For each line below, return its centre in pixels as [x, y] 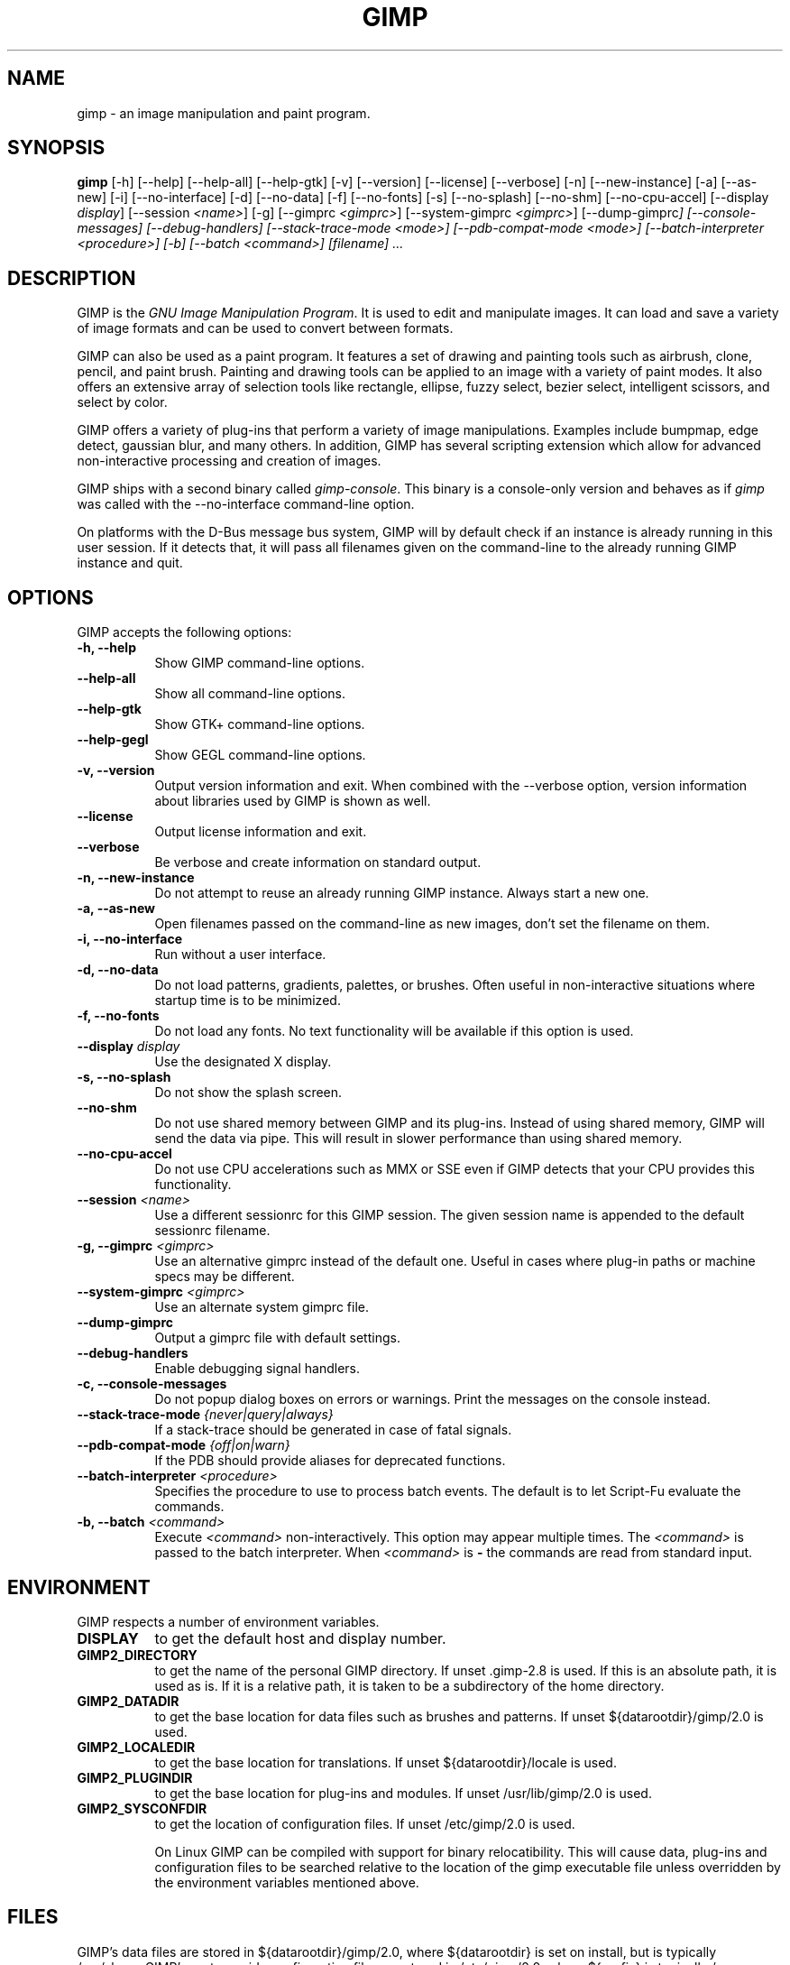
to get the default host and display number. [300, 1638]
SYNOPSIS [56, 148]
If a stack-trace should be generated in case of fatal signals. [333, 1430]
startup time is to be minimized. [248, 1001]
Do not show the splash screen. [248, 1093]
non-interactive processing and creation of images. [229, 461]
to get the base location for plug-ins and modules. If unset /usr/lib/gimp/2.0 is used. [403, 1793]
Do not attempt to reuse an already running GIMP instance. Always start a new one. [402, 893]
